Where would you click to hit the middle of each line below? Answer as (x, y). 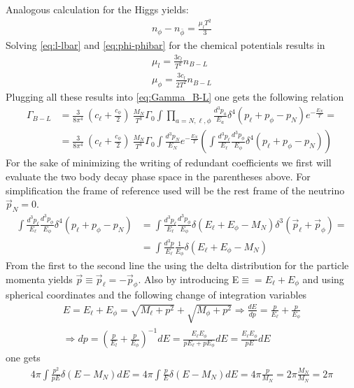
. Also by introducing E (189, 279)
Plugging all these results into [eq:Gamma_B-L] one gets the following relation (175, 96)
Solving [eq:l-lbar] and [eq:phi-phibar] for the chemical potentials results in (165, 45)
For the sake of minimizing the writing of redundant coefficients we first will (169, 163)
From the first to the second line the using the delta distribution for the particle (177, 265)
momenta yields (39, 279)
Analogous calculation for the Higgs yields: (97, 9)
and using (323, 279)
